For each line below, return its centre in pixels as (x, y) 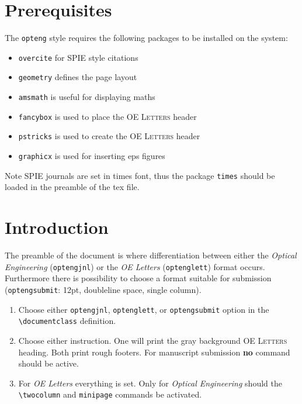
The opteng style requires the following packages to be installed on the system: (146, 38)
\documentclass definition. (67, 321)
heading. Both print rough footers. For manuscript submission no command (154, 352)
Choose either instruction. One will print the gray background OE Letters (153, 340)
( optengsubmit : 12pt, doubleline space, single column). (103, 289)
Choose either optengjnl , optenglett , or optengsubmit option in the (144, 309)
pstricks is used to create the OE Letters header (109, 136)
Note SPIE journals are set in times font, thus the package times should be (140, 175)
